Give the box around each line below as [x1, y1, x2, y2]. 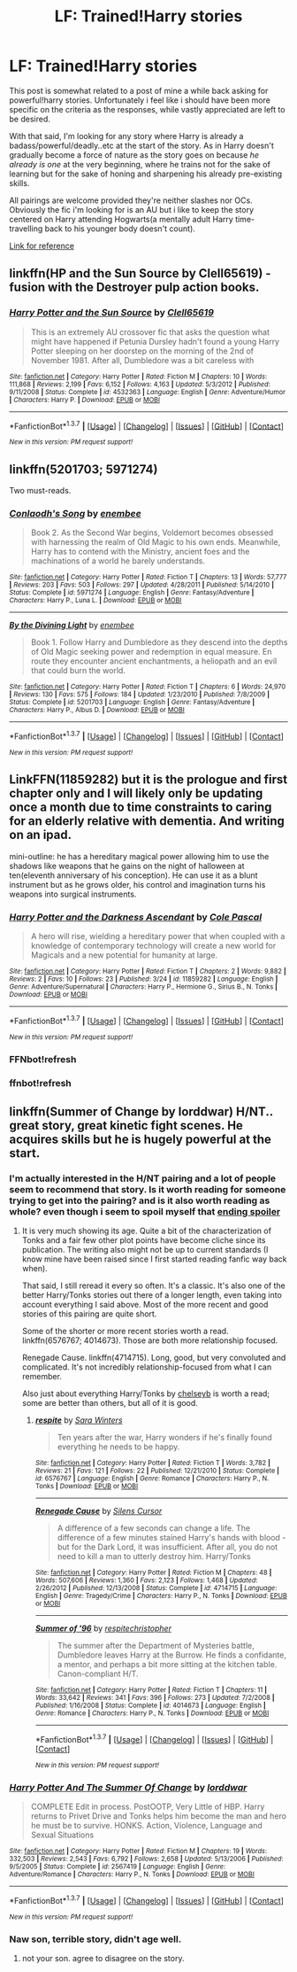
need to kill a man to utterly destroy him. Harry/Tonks [57, 1551, 251, 1562]
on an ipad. [9, 827, 72, 842]
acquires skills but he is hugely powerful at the [9, 1132, 272, 1147]
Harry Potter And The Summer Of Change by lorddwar [9, 1781, 247, 1793]
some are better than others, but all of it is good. [21, 1398, 199, 1409]
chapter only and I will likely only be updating [9, 786, 263, 801]
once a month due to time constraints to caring [9, 800, 272, 815]
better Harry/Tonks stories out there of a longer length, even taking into [21, 1290, 283, 1300]
